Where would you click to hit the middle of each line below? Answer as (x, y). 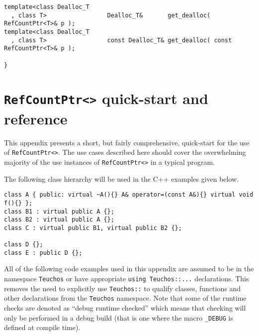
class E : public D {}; (43, 253)
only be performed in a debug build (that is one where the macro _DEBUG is (119, 317)
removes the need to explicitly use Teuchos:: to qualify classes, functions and (122, 288)
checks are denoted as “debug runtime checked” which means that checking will (125, 308)
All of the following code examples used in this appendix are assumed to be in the (129, 269)
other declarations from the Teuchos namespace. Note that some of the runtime (125, 298)
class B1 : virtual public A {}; (59, 211)
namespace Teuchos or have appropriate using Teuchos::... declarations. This (127, 279)
